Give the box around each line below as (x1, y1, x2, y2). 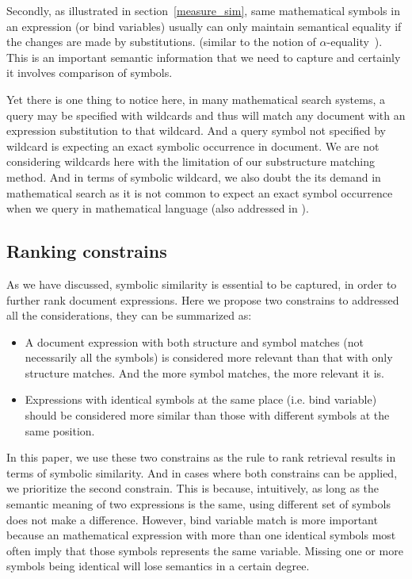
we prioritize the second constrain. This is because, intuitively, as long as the (6, 480, 380, 497)
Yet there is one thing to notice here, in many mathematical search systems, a (6, 90, 385, 107)
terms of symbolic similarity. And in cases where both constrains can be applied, (6, 464, 398, 481)
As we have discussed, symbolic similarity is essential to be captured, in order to (6, 275, 397, 292)
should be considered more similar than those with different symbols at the (25, 407, 390, 424)
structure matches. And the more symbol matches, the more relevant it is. (25, 364, 384, 381)
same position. (25, 422, 95, 439)
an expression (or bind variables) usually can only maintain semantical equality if (6, 17, 402, 34)
